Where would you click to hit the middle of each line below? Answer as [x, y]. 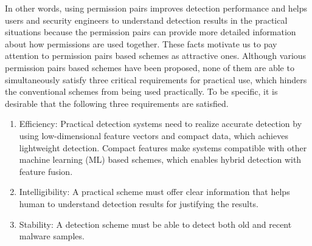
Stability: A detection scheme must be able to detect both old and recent [155, 224]
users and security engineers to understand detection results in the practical [146, 20]
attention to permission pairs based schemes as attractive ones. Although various [156, 56]
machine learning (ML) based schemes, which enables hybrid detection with [160, 159]
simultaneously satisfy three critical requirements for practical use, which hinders [156, 79]
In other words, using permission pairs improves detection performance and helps [156, 8]
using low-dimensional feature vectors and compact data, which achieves [154, 135]
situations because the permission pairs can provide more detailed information [151, 32]
